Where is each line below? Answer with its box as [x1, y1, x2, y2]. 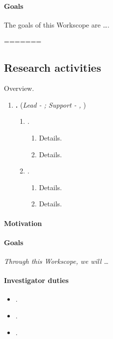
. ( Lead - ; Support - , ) [15, 99, 86, 110]
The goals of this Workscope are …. [4, 19, 110, 29]
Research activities [4, 60, 101, 75]
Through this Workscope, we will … [4, 255, 109, 266]
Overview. [4, 83, 34, 93]
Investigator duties [4, 275, 69, 285]
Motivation [4, 218, 42, 228]
